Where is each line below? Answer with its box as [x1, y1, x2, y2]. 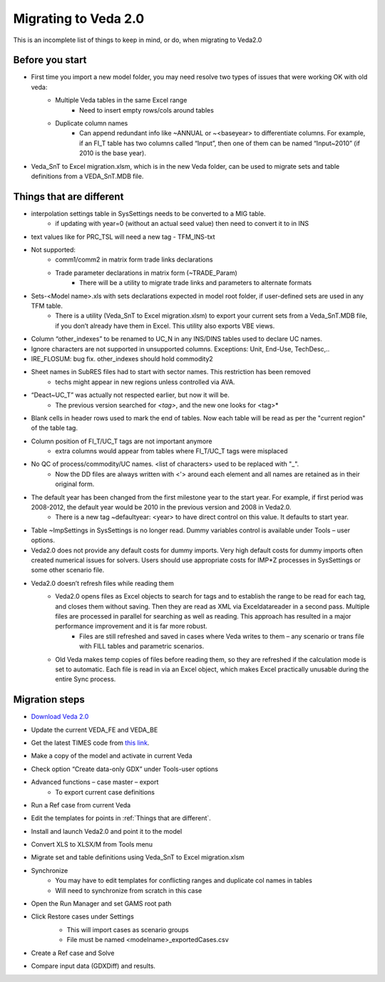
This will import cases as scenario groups [66, 925, 189, 934]
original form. [55, 480, 95, 488]
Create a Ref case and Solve [31, 949, 115, 957]
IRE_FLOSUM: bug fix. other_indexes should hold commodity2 [31, 354, 213, 363]
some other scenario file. [31, 566, 105, 574]
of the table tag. [31, 424, 78, 433]
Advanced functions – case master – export [31, 777, 159, 787]
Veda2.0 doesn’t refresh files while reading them [31, 579, 174, 587]
